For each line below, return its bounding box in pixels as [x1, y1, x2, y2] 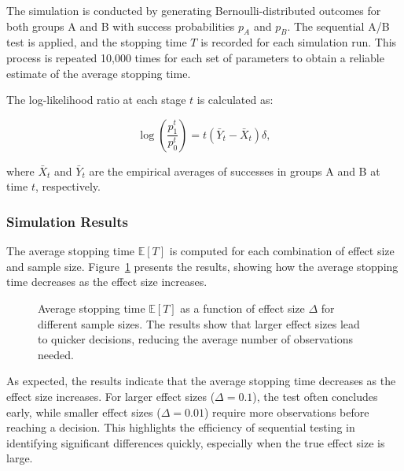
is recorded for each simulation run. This [200, 34, 397, 50]
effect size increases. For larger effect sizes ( [6, 388, 215, 404]
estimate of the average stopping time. [6, 65, 191, 81]
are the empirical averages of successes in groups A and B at [89, 162, 380, 179]
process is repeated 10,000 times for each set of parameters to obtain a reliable [6, 49, 384, 65]
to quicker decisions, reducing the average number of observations [38, 331, 354, 347]
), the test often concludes [252, 388, 378, 404]
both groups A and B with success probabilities [6, 17, 235, 34]
